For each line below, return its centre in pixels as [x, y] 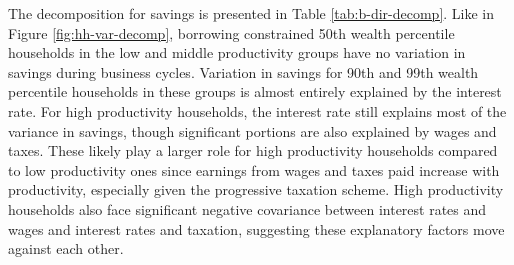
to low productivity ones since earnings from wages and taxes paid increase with [254, 169]
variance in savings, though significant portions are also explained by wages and [252, 130]
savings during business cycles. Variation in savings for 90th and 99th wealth [243, 71]
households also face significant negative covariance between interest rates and [247, 208]
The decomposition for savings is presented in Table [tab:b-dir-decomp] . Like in [251, 13]
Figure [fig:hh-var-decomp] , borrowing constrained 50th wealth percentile [231, 32]
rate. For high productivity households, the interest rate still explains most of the [257, 110]
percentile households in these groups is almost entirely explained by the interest [255, 91]
